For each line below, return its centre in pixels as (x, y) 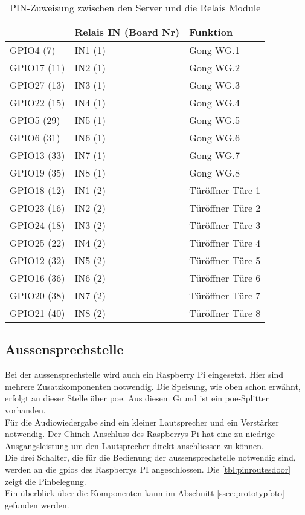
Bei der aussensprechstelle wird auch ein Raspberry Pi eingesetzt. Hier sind (144, 374)
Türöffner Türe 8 (225, 313)
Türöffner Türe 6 (225, 278)
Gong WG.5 (215, 120)
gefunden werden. (37, 504)
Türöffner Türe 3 (225, 225)
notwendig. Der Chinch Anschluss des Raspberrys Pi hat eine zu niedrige (140, 434)
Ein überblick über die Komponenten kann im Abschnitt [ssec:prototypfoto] (145, 493)
